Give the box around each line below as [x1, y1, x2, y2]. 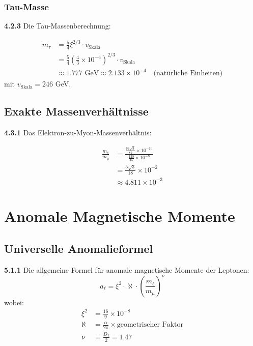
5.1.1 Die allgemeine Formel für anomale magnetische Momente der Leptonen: [4, 264, 249, 275]
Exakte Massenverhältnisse [4, 103, 149, 119]
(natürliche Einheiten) [153, 70, 223, 77]
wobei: [4, 297, 24, 307]
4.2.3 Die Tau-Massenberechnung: [4, 20, 111, 31]
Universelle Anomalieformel [4, 240, 153, 256]
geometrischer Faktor [117, 321, 183, 329]
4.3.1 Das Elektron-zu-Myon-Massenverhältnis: [4, 127, 152, 138]
